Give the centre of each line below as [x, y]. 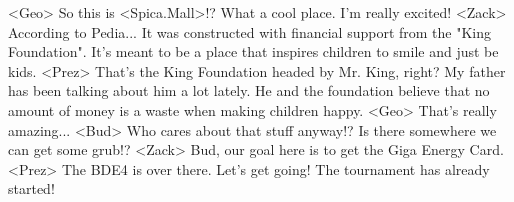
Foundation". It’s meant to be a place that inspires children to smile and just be [253, 51]
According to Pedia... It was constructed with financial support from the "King [250, 31]
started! [31, 188]
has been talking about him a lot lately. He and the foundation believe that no [249, 90]
